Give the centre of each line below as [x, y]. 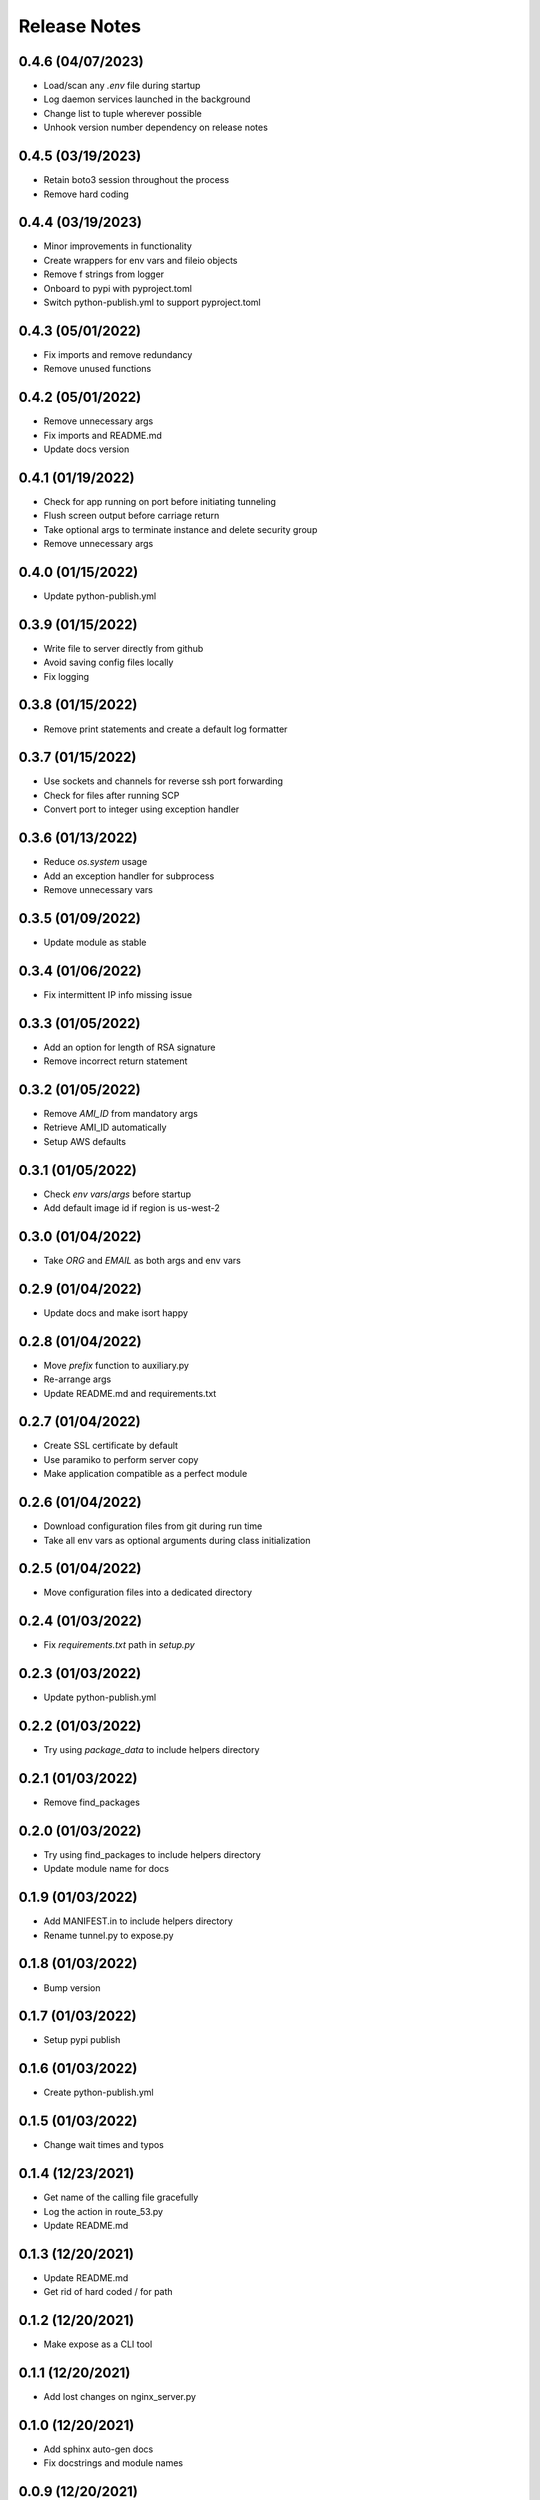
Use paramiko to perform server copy [121, 1459]
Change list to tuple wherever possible [122, 113]
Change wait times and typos [103, 2145]
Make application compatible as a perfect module [145, 1474]
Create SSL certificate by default [111, 1446]
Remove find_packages [91, 1802]
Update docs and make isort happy [116, 1312]
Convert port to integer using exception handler [141, 809]
